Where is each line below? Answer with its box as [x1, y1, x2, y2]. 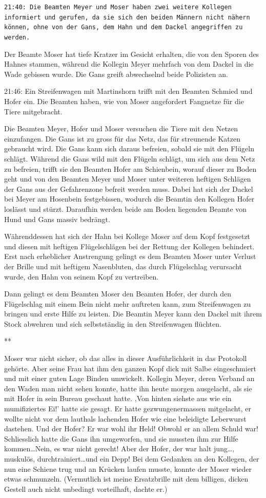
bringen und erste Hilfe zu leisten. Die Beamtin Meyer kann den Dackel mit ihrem [4, 308, 262, 319]
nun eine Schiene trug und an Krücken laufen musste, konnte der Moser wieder [4, 463, 252, 474]
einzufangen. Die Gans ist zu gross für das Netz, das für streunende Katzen [4, 133, 241, 144]
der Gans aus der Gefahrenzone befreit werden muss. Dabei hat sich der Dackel [4, 183, 253, 194]
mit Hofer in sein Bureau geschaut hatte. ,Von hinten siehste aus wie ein [4, 393, 232, 404]
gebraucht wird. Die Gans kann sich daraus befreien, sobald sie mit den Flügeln [4, 143, 254, 154]
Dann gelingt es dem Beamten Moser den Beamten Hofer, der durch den [4, 288, 232, 299]
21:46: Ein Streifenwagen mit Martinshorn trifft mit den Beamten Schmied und [4, 86, 253, 96]
